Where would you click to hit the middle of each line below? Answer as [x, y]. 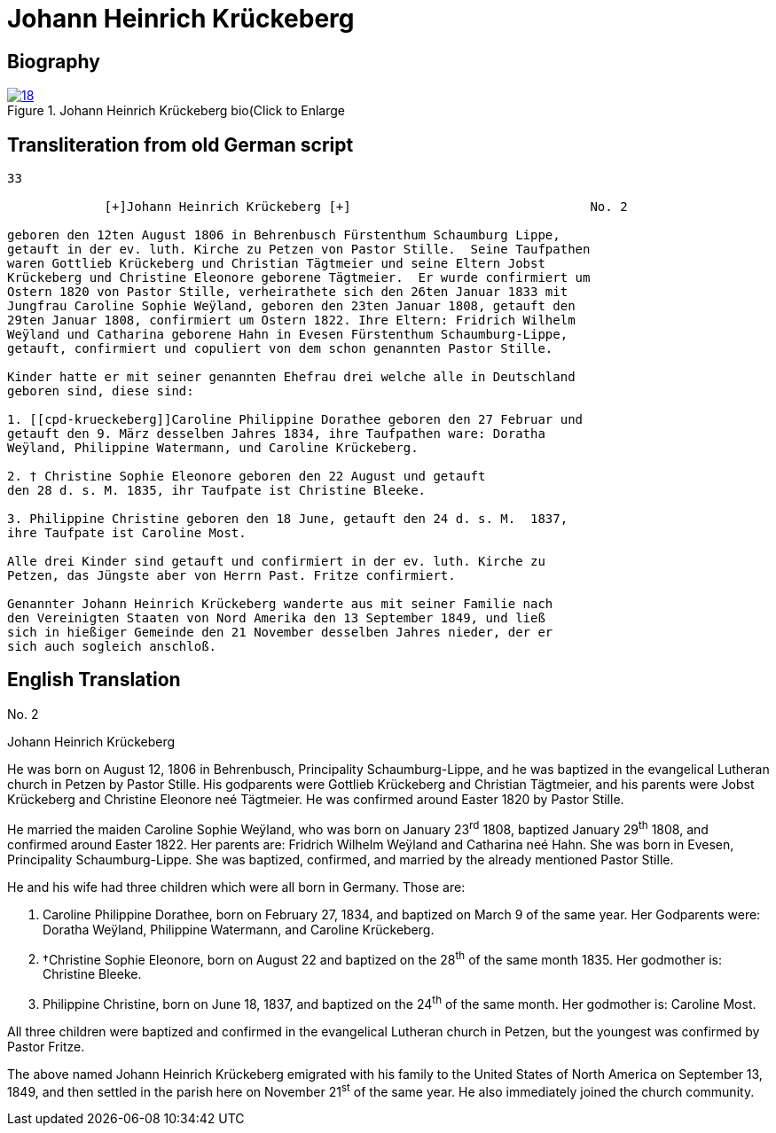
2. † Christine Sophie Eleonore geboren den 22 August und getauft [247, 477]
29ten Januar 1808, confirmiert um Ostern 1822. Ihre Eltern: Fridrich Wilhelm [291, 320]
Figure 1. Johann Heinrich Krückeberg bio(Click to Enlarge [176, 111]
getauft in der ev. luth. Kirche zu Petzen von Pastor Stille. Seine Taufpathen [299, 250]
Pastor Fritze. [46, 1046]
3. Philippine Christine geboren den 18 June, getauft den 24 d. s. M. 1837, [288, 519]
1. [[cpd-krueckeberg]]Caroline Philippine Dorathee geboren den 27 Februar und [295, 420]
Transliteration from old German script [180, 145]
